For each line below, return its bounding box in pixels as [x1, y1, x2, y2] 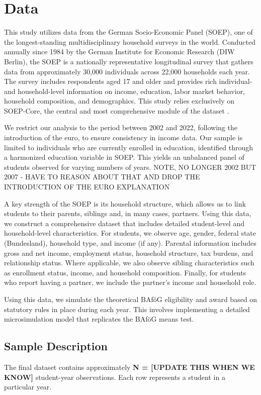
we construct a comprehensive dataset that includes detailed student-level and [4, 218, 244, 228]
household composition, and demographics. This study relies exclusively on [4, 95, 234, 106]
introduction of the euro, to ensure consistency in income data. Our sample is [4, 132, 243, 143]
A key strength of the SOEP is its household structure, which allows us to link [4, 198, 246, 209]
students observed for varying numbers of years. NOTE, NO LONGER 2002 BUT [4, 161, 256, 172]
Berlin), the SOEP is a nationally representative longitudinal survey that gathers [4, 56, 253, 66]
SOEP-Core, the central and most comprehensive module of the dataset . [4, 105, 229, 116]
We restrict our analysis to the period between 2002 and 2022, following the [4, 122, 237, 133]
